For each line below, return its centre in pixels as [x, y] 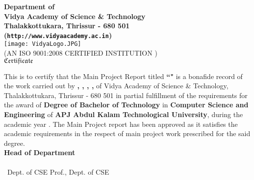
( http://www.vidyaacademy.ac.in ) [58, 35]
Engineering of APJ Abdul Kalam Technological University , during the [124, 114]
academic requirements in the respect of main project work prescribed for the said [127, 133]
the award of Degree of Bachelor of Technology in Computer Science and [126, 105]
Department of [29, 6]
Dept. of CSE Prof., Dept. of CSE [58, 171]
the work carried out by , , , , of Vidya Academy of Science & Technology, [116, 86]
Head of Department [40, 152]
